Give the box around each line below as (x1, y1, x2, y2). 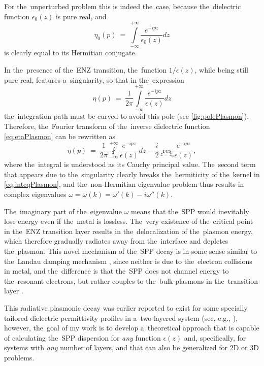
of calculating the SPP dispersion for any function (4, 332, 161, 343)
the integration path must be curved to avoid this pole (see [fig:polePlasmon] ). (4, 111, 249, 121)
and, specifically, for (184, 332, 246, 343)
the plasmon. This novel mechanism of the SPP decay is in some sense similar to (4, 246, 257, 256)
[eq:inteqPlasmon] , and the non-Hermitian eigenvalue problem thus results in (4, 179, 244, 189)
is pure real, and (55, 11, 107, 21)
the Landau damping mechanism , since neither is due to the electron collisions (4, 255, 252, 266)
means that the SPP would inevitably (130, 206, 249, 216)
